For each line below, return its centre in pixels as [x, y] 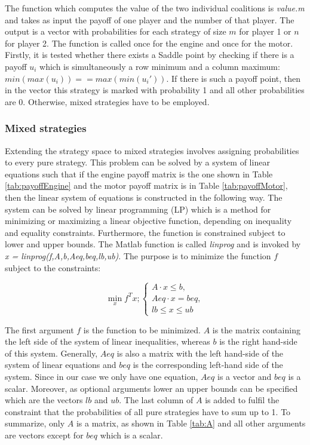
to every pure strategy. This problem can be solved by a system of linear [137, 162]
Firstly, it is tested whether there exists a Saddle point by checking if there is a [150, 55]
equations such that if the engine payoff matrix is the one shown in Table [139, 174]
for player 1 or [265, 31]
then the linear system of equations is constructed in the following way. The [144, 197]
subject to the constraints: [53, 267]
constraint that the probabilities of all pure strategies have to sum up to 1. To [148, 411]
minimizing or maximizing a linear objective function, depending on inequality [148, 221]
